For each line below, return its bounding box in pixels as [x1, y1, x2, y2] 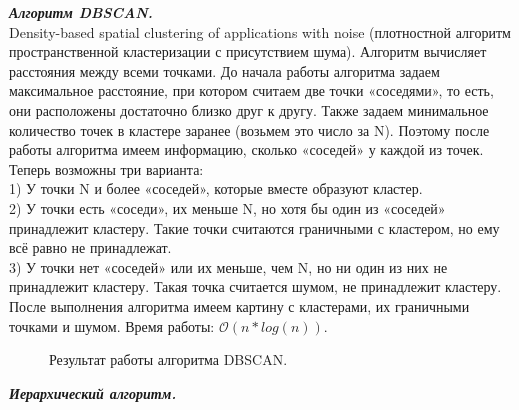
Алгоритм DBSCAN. [9, 2, 153, 22]
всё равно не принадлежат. [9, 237, 172, 258]
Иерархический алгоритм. [9, 382, 177, 403]
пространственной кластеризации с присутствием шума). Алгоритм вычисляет [9, 41, 487, 62]
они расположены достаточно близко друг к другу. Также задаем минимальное [9, 99, 489, 120]
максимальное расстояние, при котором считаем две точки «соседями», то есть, [9, 80, 494, 101]
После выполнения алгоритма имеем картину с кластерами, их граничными [9, 295, 470, 316]
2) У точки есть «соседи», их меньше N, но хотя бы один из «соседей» [9, 197, 446, 218]
